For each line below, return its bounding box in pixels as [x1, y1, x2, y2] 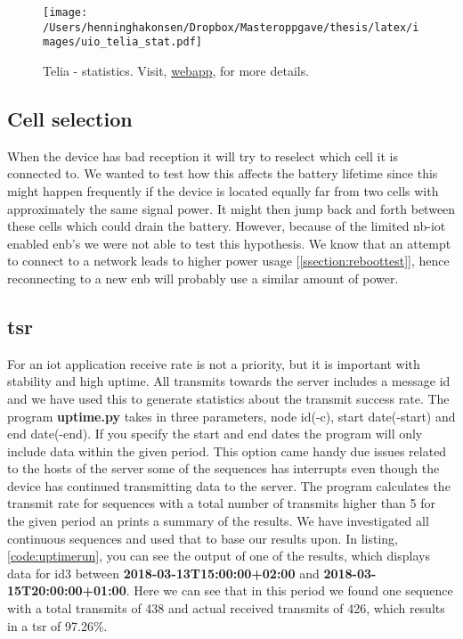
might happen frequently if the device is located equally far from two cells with [7, 181, 439, 200]
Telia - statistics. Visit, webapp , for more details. [43, 61, 310, 79]
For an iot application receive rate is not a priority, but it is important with [7, 354, 420, 373]
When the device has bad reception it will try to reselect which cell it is [7, 146, 398, 165]
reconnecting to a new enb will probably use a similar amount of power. [7, 268, 399, 287]
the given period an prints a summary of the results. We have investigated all [7, 512, 429, 530]
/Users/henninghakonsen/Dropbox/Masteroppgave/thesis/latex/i [43, 20, 419, 34]
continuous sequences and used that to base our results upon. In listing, [7, 528, 398, 547]
